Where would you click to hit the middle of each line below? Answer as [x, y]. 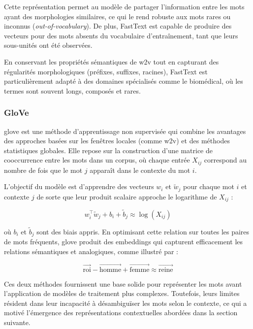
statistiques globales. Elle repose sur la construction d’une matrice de [108, 150]
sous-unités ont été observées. [48, 45]
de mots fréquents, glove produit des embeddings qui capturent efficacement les [124, 242]
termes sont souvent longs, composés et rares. [72, 90]
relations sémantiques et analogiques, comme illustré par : [91, 251]
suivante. [17, 322]
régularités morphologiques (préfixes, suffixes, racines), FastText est [106, 71]
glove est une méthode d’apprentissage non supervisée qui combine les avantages [125, 131]
